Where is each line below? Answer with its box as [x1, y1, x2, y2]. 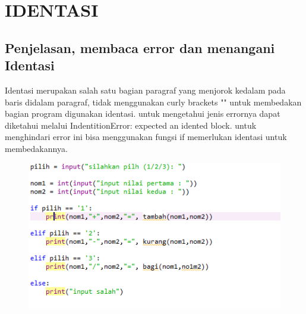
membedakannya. [5, 142, 68, 154]
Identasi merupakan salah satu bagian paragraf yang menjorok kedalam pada [5, 83, 286, 96]
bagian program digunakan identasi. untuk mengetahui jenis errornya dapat [5, 107, 280, 120]
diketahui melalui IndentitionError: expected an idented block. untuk [5, 119, 257, 131]
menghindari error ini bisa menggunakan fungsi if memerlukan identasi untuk [5, 130, 287, 143]
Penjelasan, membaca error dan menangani [5, 38, 275, 57]
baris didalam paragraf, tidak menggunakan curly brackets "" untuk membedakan [5, 95, 302, 108]
